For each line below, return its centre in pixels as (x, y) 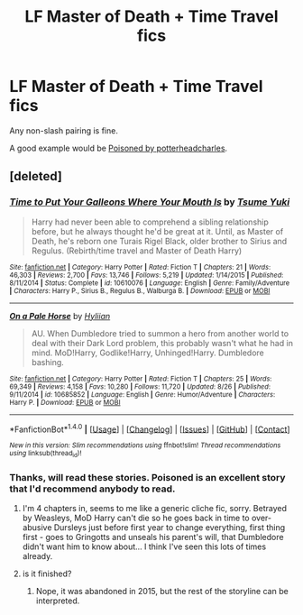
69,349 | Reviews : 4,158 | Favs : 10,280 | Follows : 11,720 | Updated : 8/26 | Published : (140, 386)
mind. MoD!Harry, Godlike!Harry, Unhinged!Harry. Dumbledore (147, 353)
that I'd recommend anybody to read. (92, 489)
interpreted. (58, 601)
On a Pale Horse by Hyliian (60, 316)
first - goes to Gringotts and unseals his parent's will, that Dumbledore (153, 537)
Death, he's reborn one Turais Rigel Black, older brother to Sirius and (159, 241)
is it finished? (47, 574)
